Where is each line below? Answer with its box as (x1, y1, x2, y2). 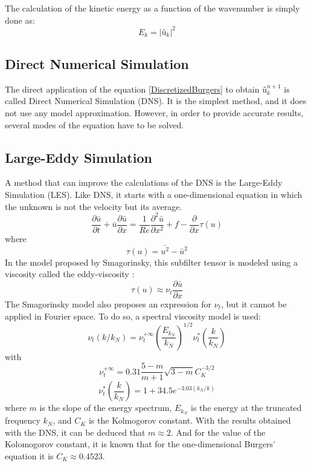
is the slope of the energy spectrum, (39, 401, 172, 414)
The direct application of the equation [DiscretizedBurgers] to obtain (5, 82, 260, 95)
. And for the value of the (170, 425, 266, 438)
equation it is (5, 449, 54, 462)
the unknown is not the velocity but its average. (5, 200, 182, 212)
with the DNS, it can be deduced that (5, 425, 146, 438)
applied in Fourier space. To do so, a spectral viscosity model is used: (5, 309, 261, 322)
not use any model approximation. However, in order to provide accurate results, (5, 107, 304, 119)
